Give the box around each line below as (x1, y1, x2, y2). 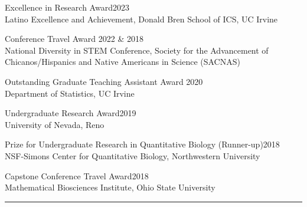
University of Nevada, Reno (5, 118, 104, 130)
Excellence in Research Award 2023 (5, 1, 129, 13)
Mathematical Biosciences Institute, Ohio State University (5, 181, 215, 193)
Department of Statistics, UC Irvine (5, 87, 135, 99)
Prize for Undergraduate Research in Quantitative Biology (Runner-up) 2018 (5, 138, 280, 150)
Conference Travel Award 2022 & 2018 (5, 32, 143, 45)
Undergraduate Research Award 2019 (5, 107, 136, 119)
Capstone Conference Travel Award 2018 (5, 169, 149, 182)
